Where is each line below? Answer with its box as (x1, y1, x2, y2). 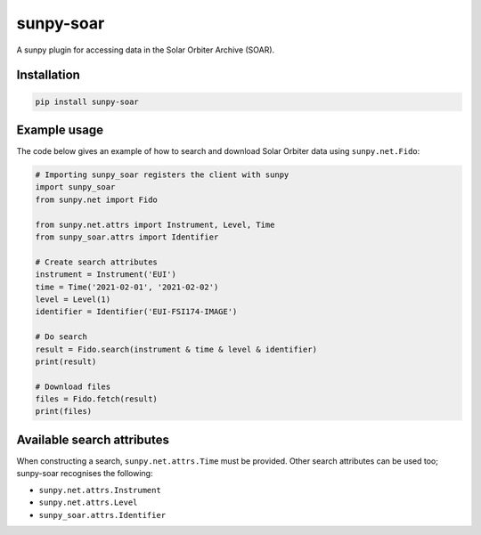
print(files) (35, 406, 93, 417)
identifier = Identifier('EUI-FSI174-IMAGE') (35, 307, 238, 317)
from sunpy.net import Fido (35, 194, 158, 205)
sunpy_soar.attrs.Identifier (38, 510, 167, 520)
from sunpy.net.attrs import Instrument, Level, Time (35, 219, 275, 230)
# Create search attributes (35, 256, 158, 267)
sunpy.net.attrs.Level (38, 498, 138, 507)
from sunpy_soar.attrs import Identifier (35, 231, 219, 242)
